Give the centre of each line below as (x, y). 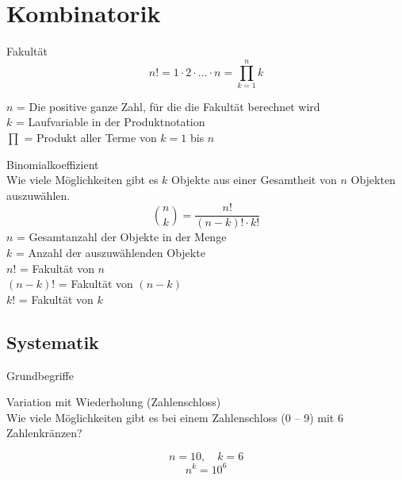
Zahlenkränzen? (44, 433)
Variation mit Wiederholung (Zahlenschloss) (114, 402)
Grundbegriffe (40, 375)
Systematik (53, 342)
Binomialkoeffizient (53, 164)
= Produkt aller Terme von (90, 138)
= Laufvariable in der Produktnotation (110, 122)
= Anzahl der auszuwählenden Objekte (110, 253)
